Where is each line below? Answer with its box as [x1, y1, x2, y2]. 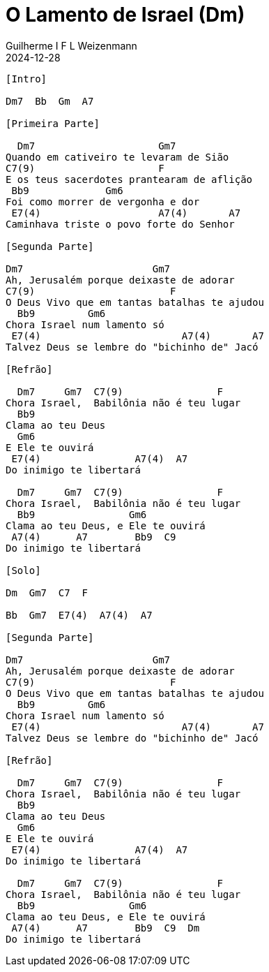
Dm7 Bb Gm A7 [6, 95, 94, 107]
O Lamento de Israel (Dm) [6, 3, 245, 27]
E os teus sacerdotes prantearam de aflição [6, 173, 253, 185]
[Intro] [6, 73, 47, 84]
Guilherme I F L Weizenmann [6, 39, 137, 52]
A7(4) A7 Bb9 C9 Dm [11, 922, 200, 934]
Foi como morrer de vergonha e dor [6, 196, 200, 207]
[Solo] [6, 564, 41, 576]
